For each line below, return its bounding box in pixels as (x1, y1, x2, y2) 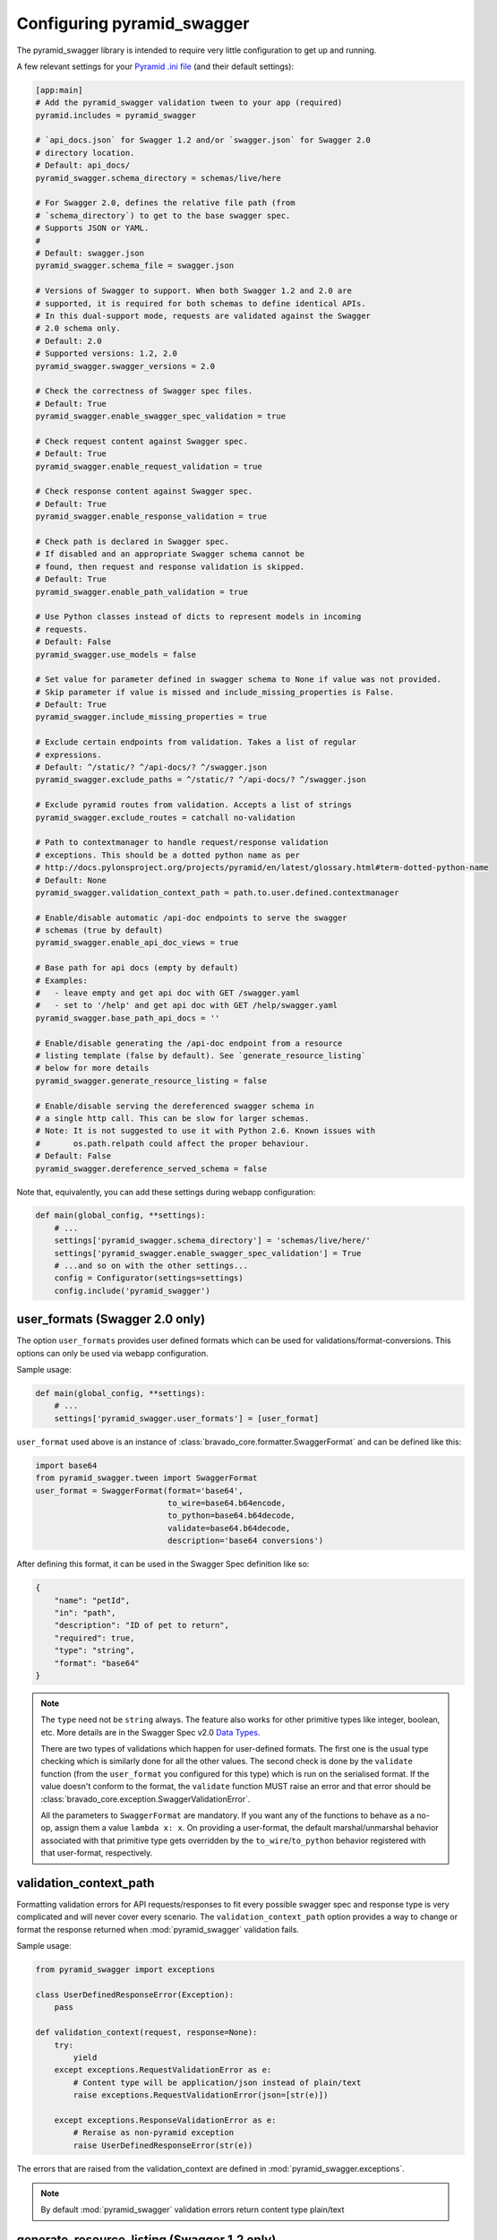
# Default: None (35, 874, 107, 885)
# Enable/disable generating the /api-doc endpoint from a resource (35, 1038, 343, 1048)
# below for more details (35, 1063, 150, 1073)
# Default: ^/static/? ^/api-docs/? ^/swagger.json (35, 762, 268, 772)
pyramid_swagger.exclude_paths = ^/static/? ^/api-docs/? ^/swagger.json (35, 775, 366, 785)
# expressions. (35, 749, 102, 760)
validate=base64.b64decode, (167, 1523, 291, 1533)
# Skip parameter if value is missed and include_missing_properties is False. (35, 686, 395, 697)
